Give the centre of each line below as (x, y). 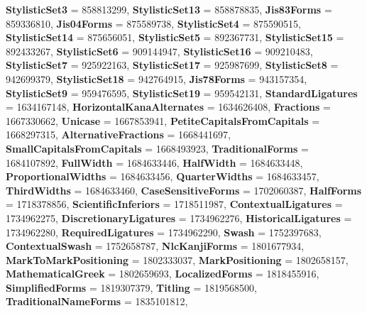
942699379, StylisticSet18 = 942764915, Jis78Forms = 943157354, (157, 78)
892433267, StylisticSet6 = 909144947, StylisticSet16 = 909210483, (159, 51)
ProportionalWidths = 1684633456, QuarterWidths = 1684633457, (163, 176)
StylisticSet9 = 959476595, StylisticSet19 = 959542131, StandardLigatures (182, 93)
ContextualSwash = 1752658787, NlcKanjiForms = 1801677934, (155, 246)
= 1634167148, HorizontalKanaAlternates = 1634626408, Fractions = (168, 107)
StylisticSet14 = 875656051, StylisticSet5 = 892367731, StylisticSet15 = (175, 37)
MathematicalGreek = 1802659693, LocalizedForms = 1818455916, (163, 274)
